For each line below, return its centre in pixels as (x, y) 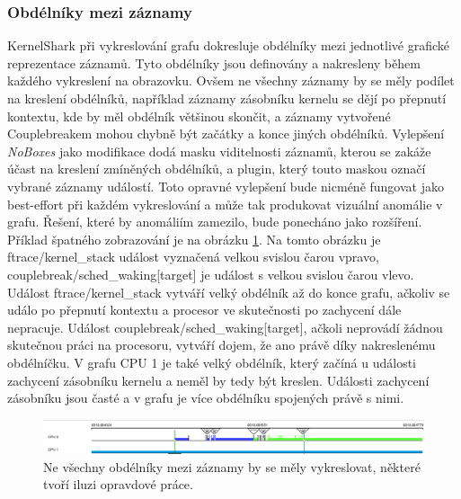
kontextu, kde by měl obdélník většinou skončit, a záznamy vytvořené (199, 116)
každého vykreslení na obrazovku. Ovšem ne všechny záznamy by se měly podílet (231, 80)
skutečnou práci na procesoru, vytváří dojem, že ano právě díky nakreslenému (222, 345)
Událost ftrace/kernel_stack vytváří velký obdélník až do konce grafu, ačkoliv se (229, 292)
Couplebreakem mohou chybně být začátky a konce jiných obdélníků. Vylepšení (226, 134)
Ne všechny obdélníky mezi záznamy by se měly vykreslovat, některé (232, 466)
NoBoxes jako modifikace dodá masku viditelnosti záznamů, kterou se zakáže (219, 151)
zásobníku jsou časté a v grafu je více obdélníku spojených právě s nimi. (206, 398)
